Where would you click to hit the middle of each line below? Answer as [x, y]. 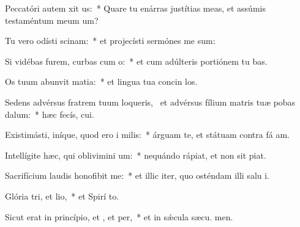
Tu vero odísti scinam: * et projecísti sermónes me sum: [110, 41]
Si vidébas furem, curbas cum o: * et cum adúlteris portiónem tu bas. [136, 61]
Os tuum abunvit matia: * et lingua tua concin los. [101, 81]
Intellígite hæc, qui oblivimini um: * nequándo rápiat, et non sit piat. [136, 155]
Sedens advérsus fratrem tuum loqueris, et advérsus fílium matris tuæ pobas [150, 102]
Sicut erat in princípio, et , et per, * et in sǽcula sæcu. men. [119, 216]
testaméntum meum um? [52, 20]
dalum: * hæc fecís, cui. [50, 114]
